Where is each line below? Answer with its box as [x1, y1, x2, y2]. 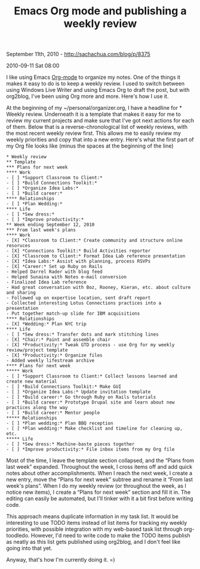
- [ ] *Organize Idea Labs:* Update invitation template [6, 389, 151, 395]
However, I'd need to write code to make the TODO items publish [30, 532, 190, 539]
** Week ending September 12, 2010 [6, 222, 95, 228]
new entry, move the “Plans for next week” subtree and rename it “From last [6, 476, 193, 483]
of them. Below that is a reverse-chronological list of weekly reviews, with [6, 124, 188, 131]
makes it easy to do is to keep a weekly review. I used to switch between [6, 80, 185, 87]
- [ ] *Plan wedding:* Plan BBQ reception [6, 420, 113, 426]
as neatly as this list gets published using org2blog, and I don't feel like [6, 539, 181, 546]
